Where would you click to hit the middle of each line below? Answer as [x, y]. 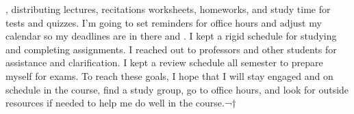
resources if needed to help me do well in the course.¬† [121, 103]
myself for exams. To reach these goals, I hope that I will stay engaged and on [169, 75]
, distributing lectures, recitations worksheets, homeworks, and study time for [168, 9]
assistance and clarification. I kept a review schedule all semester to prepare [164, 62]
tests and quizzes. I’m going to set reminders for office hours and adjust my [164, 22]
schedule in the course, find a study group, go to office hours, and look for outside [177, 89]
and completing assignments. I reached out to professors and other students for [171, 49]
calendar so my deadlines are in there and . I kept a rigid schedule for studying [171, 36]
